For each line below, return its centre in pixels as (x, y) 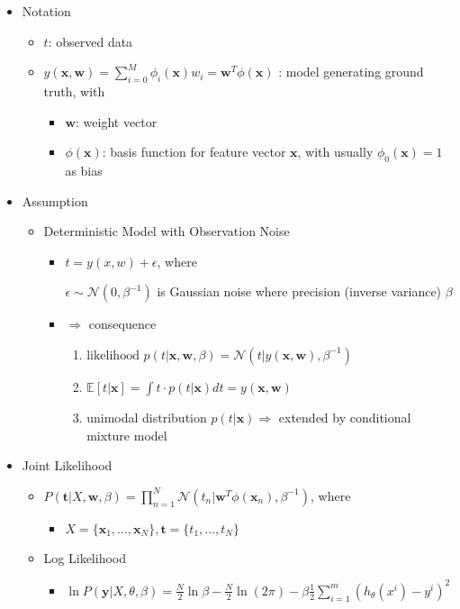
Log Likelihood (85, 557)
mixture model (127, 435)
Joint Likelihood (67, 465)
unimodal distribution (147, 417)
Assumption (55, 200)
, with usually (335, 152)
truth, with (74, 91)
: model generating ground (351, 72)
